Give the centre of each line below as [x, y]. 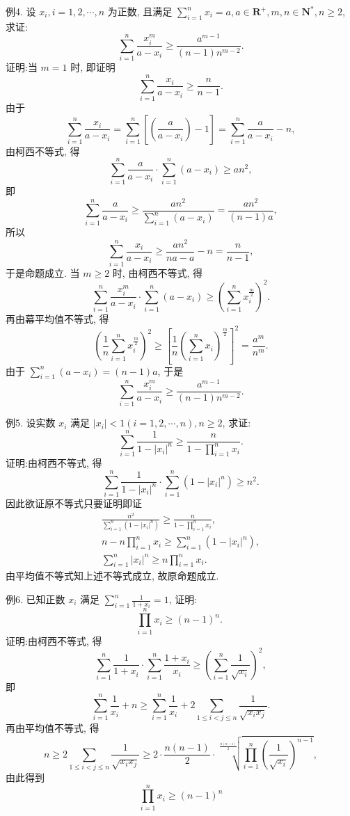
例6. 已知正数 [35, 599]
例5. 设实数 [31, 423]
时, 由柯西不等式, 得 [157, 272]
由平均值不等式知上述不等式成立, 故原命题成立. [112, 576]
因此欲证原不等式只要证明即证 [74, 503]
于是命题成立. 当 [43, 272]
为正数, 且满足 [140, 11]
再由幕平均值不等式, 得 [57, 318]
